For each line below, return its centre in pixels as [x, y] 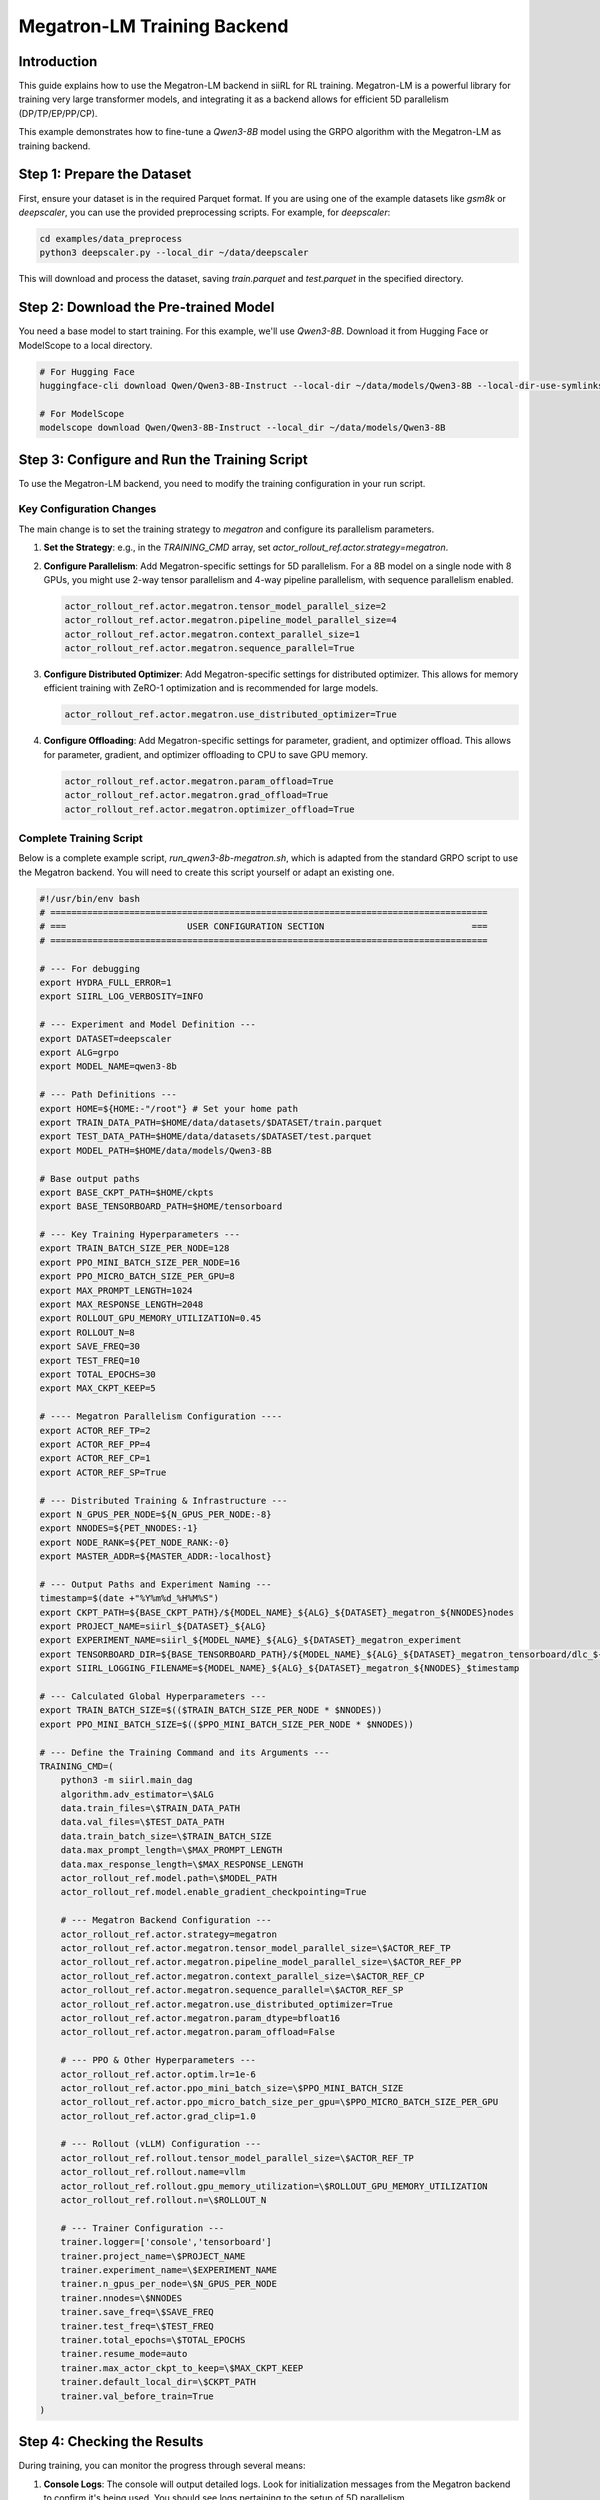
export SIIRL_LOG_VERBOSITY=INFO [121, 996]
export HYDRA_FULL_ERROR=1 [105, 983]
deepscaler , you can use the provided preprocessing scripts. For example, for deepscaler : [204, 212]
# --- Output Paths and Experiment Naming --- [155, 1584]
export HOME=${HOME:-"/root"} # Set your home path [169, 1108]
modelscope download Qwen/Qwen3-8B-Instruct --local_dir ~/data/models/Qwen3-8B [242, 428]
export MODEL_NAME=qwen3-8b [108, 1066]
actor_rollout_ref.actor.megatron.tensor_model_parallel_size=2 [225, 606]
